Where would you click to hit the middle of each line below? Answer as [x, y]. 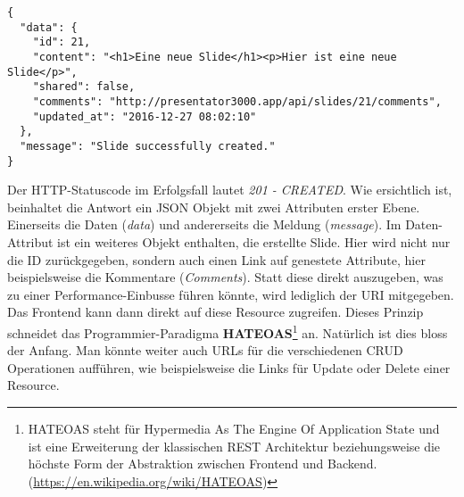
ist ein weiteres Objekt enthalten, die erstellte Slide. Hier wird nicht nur [254, 242]
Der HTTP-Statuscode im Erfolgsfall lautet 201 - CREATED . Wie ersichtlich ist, [230, 190]
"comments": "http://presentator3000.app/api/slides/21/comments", [237, 101]
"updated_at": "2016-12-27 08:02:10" [145, 116]
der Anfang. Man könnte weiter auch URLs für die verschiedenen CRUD [205, 350]
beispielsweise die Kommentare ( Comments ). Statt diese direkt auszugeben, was [225, 277]
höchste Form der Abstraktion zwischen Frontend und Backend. [203, 464]
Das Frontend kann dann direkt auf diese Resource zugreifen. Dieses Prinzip [215, 312]
